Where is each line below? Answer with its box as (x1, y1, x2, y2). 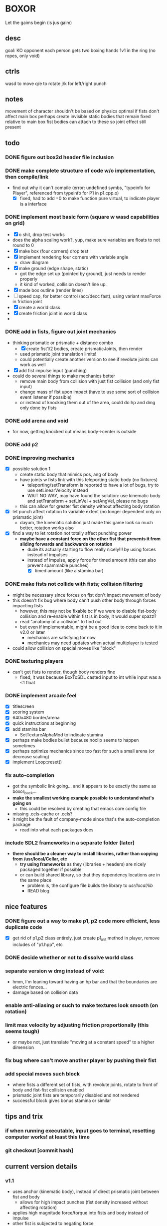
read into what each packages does (19, 826, 94, 833)
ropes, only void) (5, 53, 40, 59)
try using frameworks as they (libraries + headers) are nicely (19, 861, 146, 867)
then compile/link (5, 173, 49, 180)
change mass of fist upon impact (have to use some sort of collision (19, 389, 160, 395)
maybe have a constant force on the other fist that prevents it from (19, 536, 161, 542)
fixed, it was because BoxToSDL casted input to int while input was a (19, 674, 161, 680)
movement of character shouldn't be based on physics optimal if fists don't (5, 108, 160, 114)
